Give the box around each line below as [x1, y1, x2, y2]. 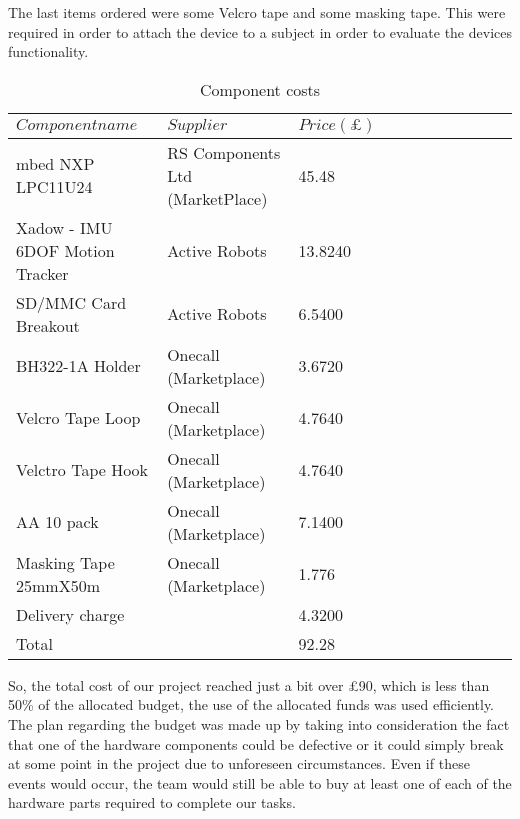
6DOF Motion [16, 238, 115, 262]
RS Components [167, 140, 281, 164]
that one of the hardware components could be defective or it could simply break [8, 733, 504, 754]
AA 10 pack [16, 510, 99, 534]
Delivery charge [16, 602, 125, 626]
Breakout [16, 313, 80, 337]
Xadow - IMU [16, 215, 113, 239]
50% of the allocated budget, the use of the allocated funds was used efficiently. [8, 694, 495, 715]
